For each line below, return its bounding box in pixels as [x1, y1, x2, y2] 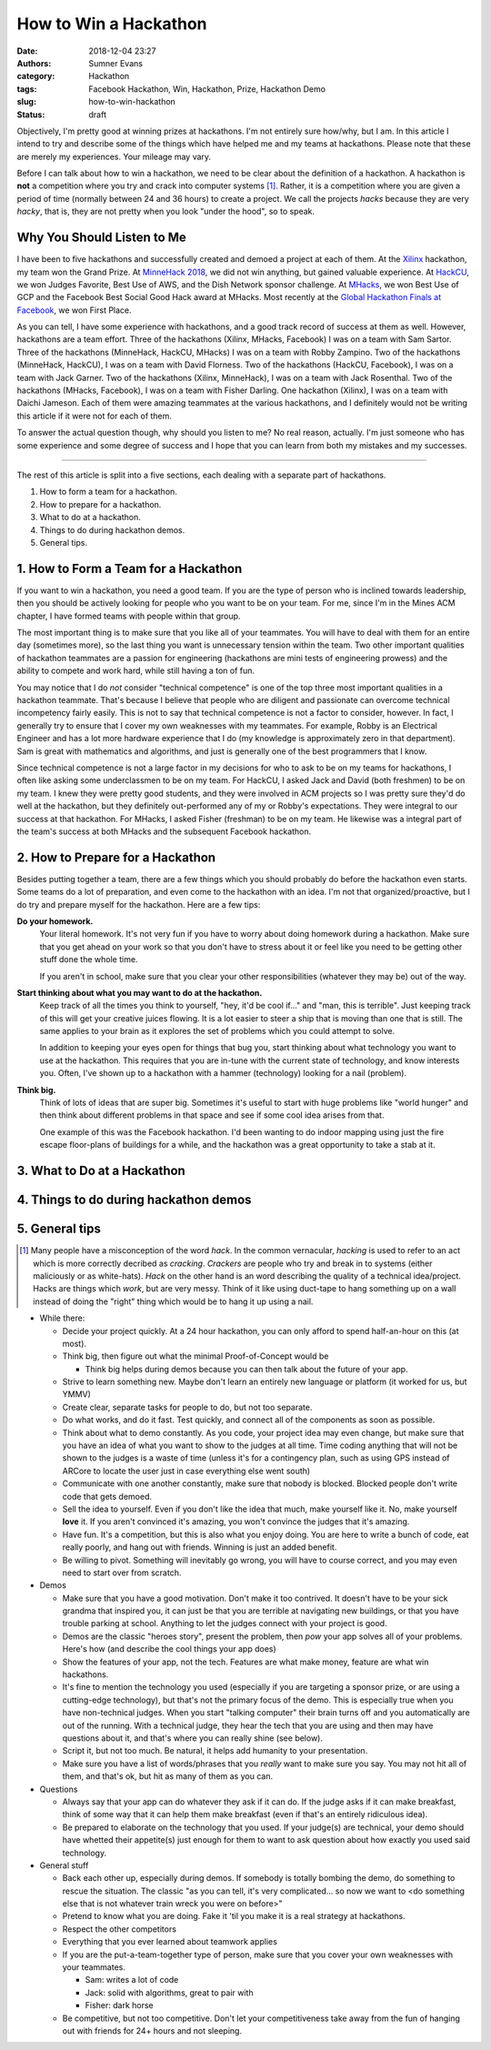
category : [16, 71, 55, 82]
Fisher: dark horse [85, 2000, 154, 2011]
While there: [39, 1312, 85, 1323]
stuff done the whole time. [39, 954, 138, 965]
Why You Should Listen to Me [16, 230, 186, 246]
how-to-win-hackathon [88, 96, 176, 107]
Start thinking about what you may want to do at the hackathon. [16, 987, 263, 998]
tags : [16, 83, 37, 95]
